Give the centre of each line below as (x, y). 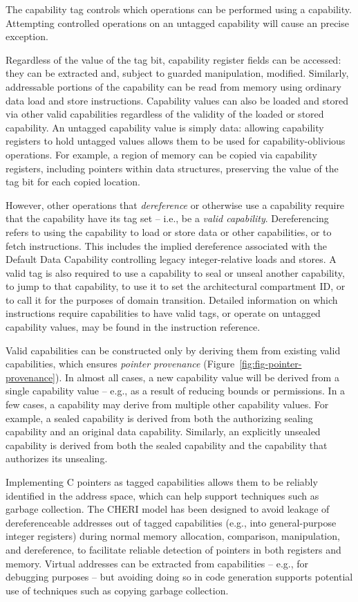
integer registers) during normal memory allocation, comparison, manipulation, (173, 536)
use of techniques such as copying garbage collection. (117, 590)
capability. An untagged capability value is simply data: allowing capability (165, 127)
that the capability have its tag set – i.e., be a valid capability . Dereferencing (167, 218)
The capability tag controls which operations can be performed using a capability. (179, 9)
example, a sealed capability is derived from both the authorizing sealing (159, 418)
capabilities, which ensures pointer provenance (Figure (120, 364)
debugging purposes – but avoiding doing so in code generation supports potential (179, 577)
